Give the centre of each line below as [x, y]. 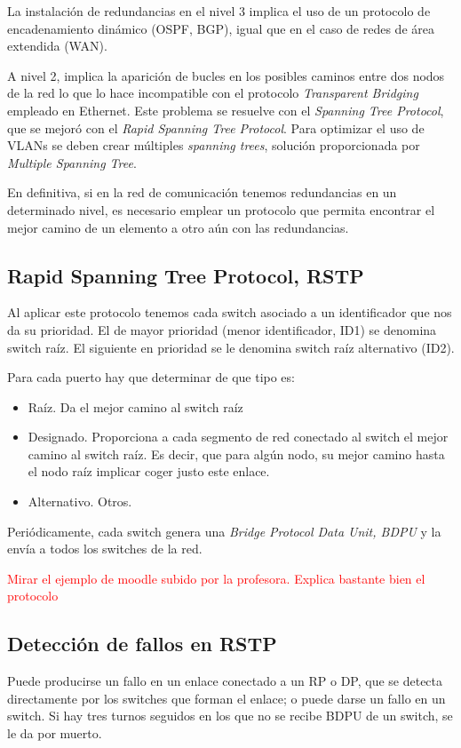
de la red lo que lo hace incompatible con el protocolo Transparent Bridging [213, 93]
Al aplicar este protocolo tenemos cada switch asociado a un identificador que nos [230, 312]
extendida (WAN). [57, 46]
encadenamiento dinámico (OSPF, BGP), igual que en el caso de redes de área [221, 28]
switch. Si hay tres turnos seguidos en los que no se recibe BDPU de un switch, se [230, 716]
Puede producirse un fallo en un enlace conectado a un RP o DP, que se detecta [225, 681]
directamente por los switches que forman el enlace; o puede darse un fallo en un [227, 698]
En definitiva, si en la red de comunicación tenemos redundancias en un [202, 192]
